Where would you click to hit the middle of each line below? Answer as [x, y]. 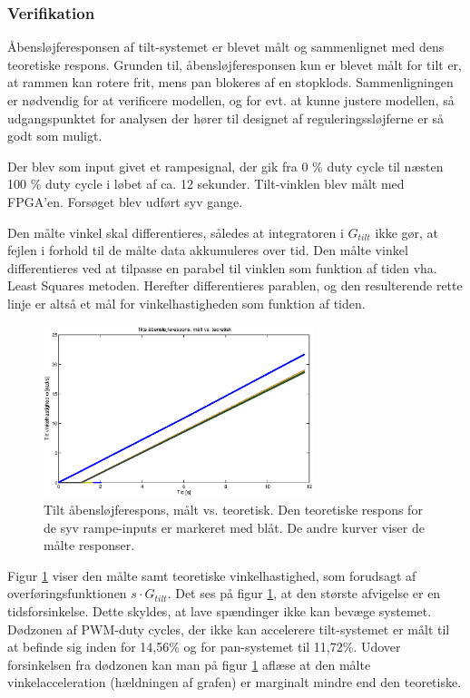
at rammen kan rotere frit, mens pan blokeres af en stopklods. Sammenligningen [230, 82]
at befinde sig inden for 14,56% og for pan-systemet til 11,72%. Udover [204, 647]
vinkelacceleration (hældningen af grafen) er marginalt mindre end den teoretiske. [235, 682]
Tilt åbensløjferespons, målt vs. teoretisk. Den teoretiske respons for [233, 509]
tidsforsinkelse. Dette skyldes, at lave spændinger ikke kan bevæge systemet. [220, 610]
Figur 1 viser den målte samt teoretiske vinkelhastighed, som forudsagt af [212, 575]
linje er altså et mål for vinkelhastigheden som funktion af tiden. [186, 303]
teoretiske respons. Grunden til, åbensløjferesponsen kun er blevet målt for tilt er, [235, 64]
